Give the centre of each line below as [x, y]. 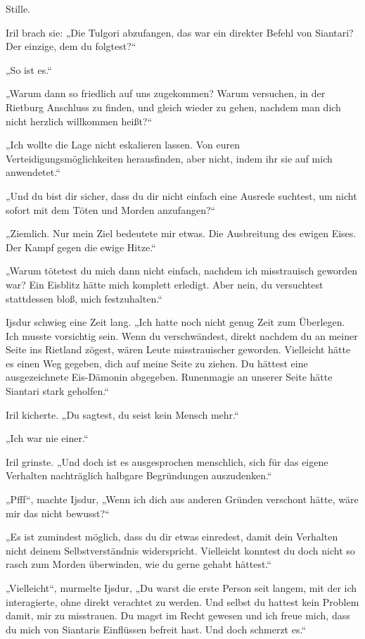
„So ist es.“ [29, 69]
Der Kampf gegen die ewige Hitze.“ [81, 247]
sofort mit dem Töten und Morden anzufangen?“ [111, 209]
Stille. [18, 8]
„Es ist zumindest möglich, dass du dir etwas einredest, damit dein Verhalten [172, 537]
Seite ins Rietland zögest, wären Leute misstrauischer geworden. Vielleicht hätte [178, 349]
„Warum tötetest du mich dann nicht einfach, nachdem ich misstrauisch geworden [182, 271]
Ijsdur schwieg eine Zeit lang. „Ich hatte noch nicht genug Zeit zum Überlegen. [175, 322]
